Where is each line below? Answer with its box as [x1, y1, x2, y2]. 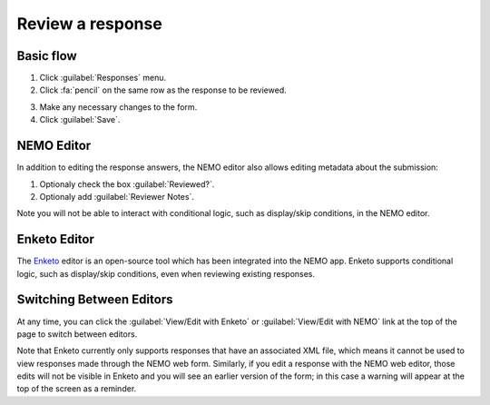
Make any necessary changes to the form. [39, 101, 198, 113]
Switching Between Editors [16, 291, 173, 308]
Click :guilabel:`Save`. [39, 114, 121, 125]
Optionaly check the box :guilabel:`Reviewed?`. [39, 178, 215, 190]
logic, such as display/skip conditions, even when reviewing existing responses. [16, 268, 316, 279]
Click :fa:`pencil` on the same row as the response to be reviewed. [39, 84, 288, 95]
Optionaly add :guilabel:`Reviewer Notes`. [39, 191, 195, 202]
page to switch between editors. [16, 328, 138, 340]
